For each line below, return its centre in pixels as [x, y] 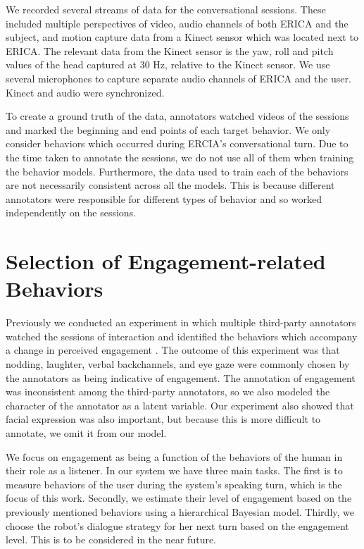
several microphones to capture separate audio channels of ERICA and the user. [178, 78]
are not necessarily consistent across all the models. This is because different [170, 185]
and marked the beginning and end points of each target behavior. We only [168, 129]
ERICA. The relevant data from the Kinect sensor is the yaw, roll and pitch [170, 50]
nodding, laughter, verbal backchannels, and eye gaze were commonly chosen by [178, 364]
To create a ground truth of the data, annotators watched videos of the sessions [177, 116]
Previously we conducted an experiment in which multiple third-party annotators [181, 322]
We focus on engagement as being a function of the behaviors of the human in [174, 456]
